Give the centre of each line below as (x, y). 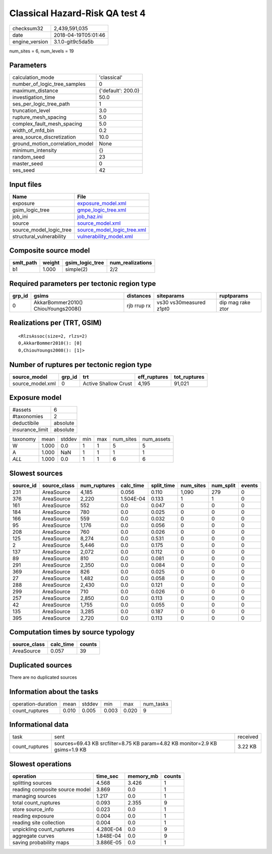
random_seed (28, 157)
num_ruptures (98, 485)
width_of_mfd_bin (33, 130)
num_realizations (131, 263)
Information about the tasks (54, 692)
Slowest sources (36, 473)
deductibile (26, 423)
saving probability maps (41, 842)
